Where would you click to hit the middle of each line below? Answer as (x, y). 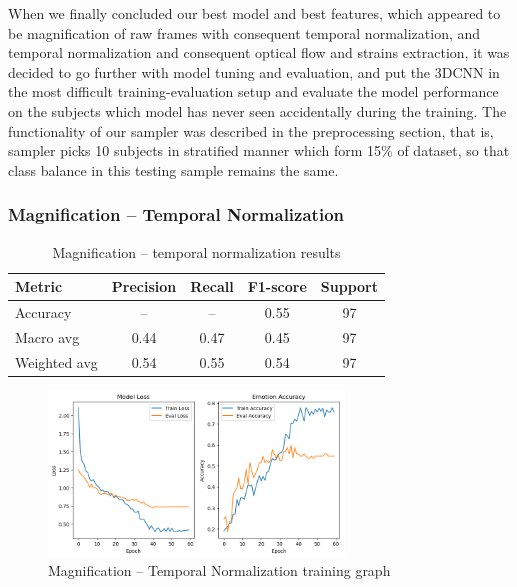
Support (349, 286)
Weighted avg (56, 361)
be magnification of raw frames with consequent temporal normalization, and (244, 32)
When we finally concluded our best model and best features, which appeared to (254, 13)
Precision (144, 286)
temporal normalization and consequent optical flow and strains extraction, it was (259, 52)
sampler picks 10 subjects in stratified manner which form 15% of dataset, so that (259, 150)
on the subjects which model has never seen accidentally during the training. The (257, 110)
